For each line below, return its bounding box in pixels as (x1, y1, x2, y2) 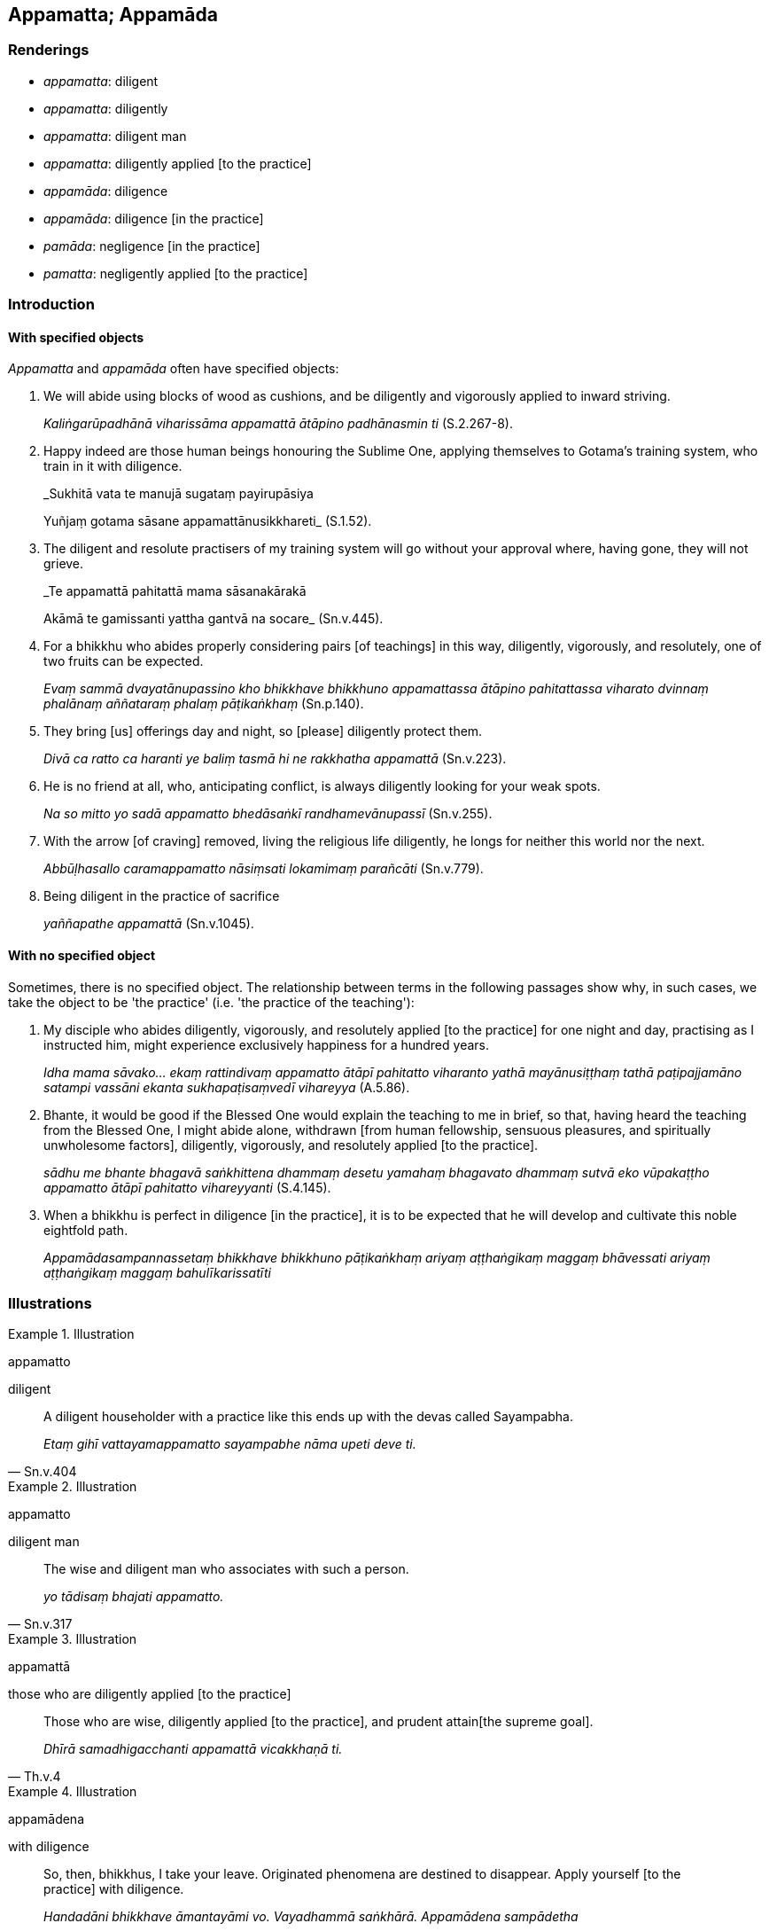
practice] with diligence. (43, 1881, 184, 1897)
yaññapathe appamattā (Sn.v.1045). (43, 916, 254, 932)
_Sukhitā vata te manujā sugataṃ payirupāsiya (43, 486, 314, 502)
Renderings (8, 41, 89, 59)
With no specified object (8, 948, 156, 963)
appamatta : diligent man (43, 128, 187, 144)
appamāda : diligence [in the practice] (43, 210, 264, 226)
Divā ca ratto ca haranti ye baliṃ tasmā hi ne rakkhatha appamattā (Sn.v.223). (43, 751, 507, 767)
